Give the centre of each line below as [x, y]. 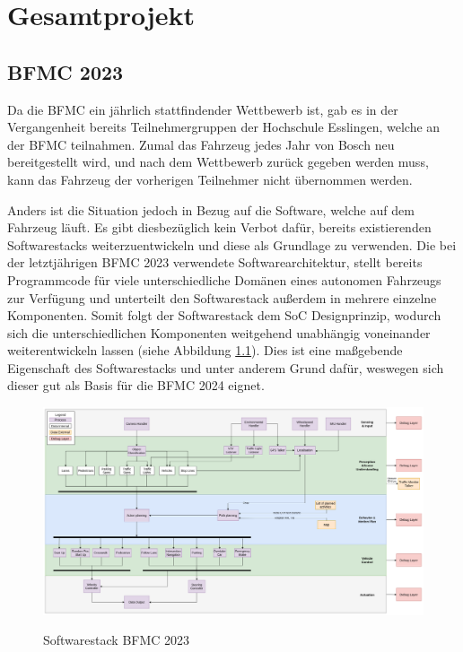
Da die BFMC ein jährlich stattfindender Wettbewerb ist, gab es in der [203, 109]
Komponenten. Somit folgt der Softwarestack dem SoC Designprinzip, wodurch [224, 315]
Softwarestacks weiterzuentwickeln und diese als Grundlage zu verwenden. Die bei [232, 244]
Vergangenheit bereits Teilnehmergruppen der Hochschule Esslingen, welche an [224, 127]
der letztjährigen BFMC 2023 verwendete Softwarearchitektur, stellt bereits [215, 262]
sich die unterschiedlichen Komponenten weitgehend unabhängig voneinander [219, 332]
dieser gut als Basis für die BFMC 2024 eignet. [136, 385]
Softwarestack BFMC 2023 [117, 640]
